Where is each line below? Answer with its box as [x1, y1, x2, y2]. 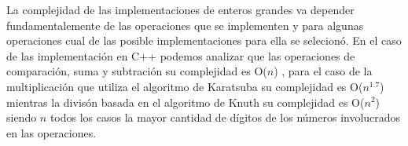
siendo [6, 109, 37, 126]
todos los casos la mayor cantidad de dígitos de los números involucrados [50, 109, 401, 126]
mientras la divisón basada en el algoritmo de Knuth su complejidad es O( [6, 93, 365, 110]
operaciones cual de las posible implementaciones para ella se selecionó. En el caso [6, 32, 402, 49]
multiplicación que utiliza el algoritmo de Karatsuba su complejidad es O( [6, 78, 363, 94]
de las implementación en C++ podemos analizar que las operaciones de [6, 47, 355, 64]
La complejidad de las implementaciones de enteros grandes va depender [6, 2, 355, 17]
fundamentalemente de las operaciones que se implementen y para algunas [6, 16, 364, 33]
